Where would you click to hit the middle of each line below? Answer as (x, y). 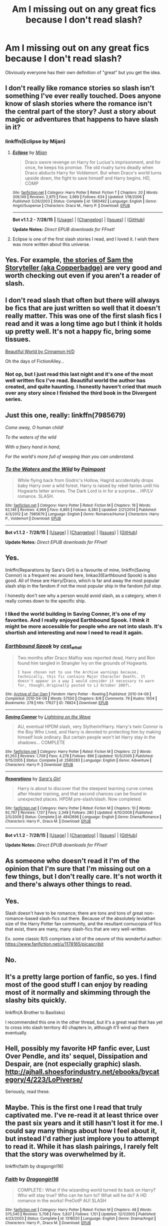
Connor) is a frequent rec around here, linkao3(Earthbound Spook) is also (81, 575)
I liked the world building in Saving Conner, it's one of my (75, 613)
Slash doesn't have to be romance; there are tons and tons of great (74, 913)
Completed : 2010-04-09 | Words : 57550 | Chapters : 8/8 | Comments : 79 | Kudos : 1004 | (81, 698)
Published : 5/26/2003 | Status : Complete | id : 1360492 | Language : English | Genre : (85, 201)
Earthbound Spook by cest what (43, 646)
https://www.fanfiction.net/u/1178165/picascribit (54, 944)
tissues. (18, 339)
